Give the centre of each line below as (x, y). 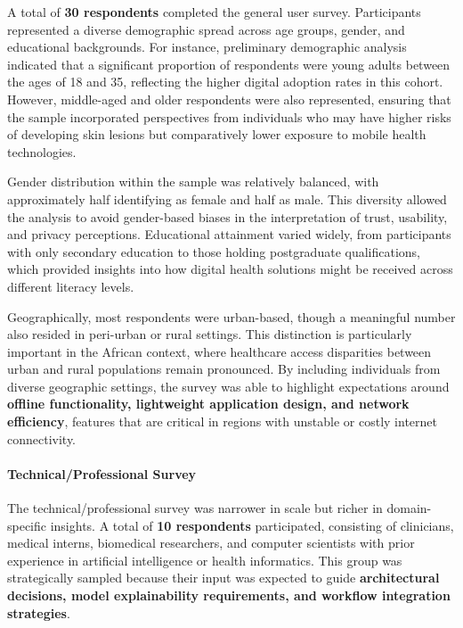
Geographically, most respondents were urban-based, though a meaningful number (231, 316)
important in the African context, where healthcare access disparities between (219, 351)
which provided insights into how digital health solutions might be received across (230, 269)
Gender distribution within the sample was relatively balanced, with (193, 182)
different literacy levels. (71, 286)
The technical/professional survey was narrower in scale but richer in (195, 508)
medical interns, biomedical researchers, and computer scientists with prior (211, 543)
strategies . (39, 612)
